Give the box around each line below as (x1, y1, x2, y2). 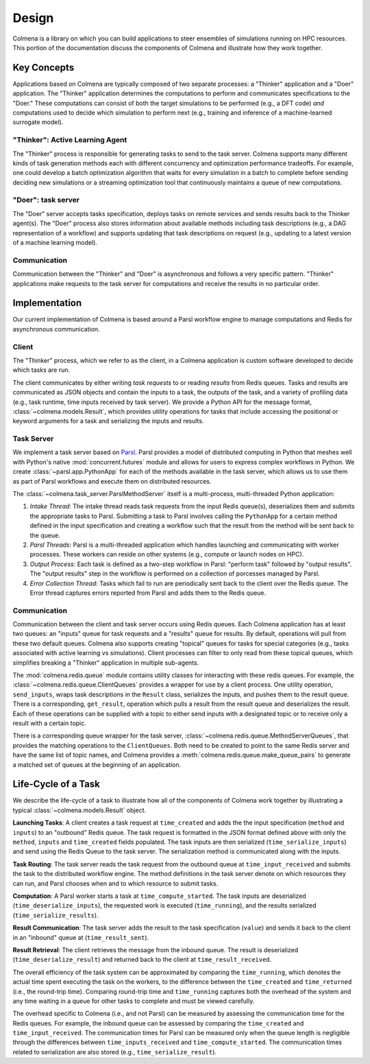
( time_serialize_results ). (12, 911, 99, 919)
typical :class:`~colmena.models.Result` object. (12, 806, 147, 814)
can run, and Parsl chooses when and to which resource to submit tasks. (12, 879, 219, 888)
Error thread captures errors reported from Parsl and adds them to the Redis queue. (29, 589, 267, 597)
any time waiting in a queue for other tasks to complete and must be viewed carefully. (12, 997, 255, 1005)
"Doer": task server (12, 196, 80, 205)
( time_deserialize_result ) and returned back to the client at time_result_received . (12, 956, 272, 964)
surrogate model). (12, 118, 64, 126)
